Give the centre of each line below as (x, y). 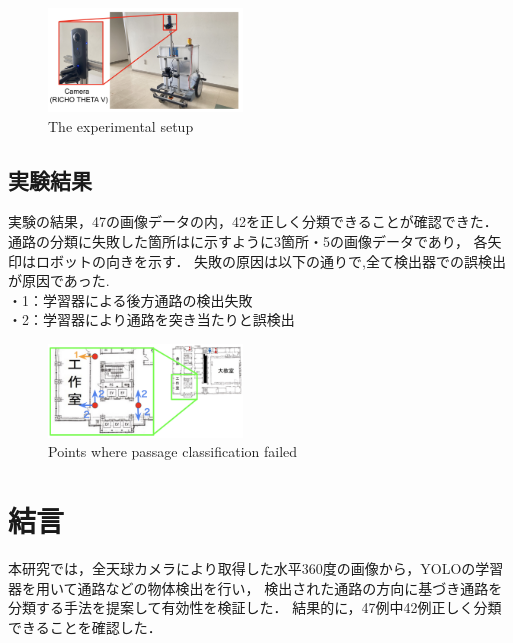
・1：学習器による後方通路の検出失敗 (130, 299)
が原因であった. (59, 280)
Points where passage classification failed (173, 451)
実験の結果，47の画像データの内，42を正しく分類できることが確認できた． (253, 221)
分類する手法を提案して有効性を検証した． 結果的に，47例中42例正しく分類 (255, 607)
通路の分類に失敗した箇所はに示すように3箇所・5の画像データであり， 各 (248, 240)
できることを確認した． (85, 626)
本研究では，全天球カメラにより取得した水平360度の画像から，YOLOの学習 (256, 567)
